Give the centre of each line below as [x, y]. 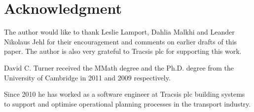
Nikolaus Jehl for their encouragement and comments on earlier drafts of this [121, 41]
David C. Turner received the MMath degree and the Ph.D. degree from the [119, 67]
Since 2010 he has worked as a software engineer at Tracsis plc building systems [125, 94]
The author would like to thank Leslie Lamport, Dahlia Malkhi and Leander [119, 32]
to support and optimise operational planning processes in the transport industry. [127, 103]
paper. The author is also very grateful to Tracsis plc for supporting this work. [123, 51]
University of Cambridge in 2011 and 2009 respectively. [87, 77]
